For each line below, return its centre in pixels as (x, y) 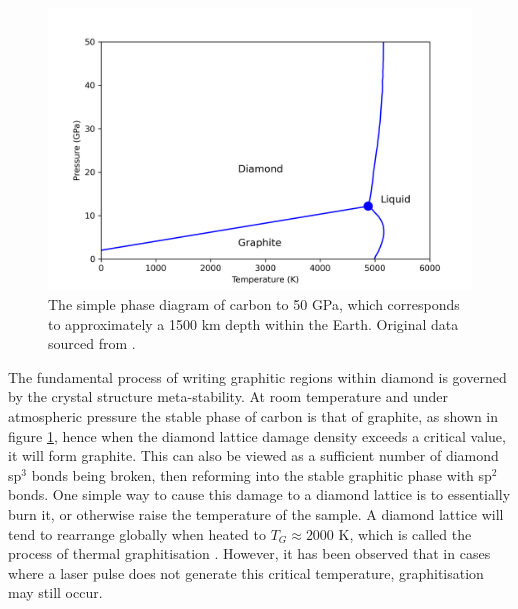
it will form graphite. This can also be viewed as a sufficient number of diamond (253, 455)
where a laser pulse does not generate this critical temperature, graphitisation (246, 572)
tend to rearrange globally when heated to (137, 533)
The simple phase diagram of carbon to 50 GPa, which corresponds (254, 303)
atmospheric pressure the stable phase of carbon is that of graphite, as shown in (253, 415)
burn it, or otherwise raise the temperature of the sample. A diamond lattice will (256, 513)
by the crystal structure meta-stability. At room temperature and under (228, 396)
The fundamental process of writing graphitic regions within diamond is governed (257, 376)
